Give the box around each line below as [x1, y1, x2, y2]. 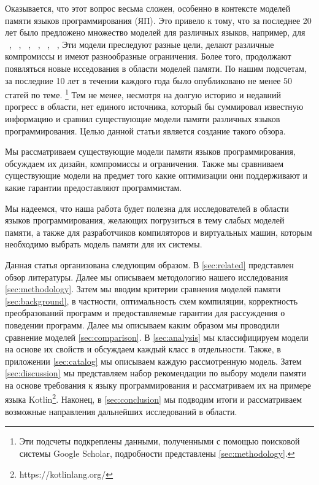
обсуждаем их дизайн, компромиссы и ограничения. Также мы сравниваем [5, 157, 284, 169]
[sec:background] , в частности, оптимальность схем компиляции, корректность [5, 294, 298, 307]
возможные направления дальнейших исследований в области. [5, 405, 237, 417]
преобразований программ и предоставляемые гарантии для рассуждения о [5, 306, 285, 319]
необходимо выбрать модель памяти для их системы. [5, 238, 202, 250]
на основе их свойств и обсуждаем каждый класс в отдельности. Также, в [5, 343, 281, 355]
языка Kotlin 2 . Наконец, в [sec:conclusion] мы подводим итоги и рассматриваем [5, 391, 302, 406]
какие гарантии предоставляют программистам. [5, 180, 182, 193]
